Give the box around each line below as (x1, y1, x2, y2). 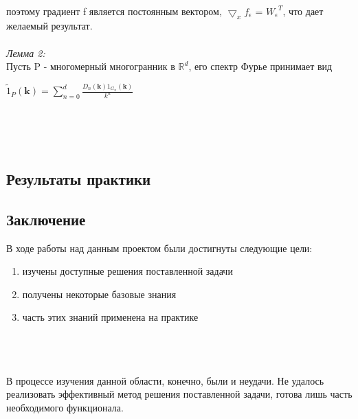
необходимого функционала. (6, 400, 124, 415)
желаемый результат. (6, 19, 93, 33)
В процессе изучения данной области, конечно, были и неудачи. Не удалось (6, 373, 324, 387)
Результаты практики (6, 168, 151, 190)
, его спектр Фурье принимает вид (188, 59, 333, 73)
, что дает (282, 3, 324, 18)
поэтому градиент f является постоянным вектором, (6, 3, 222, 18)
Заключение (6, 208, 86, 229)
